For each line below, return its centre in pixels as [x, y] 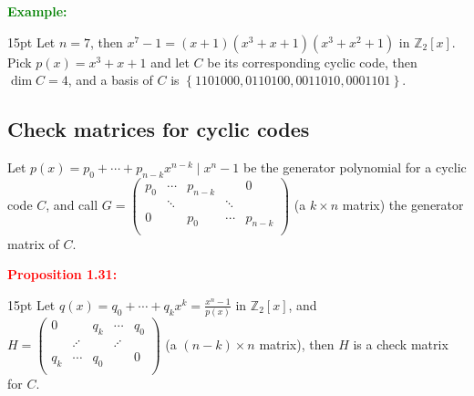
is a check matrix [401, 344]
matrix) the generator [403, 204]
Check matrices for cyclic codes [159, 129]
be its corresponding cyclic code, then [312, 62]
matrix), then [297, 344]
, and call [72, 204]
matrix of [33, 243]
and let [170, 62]
